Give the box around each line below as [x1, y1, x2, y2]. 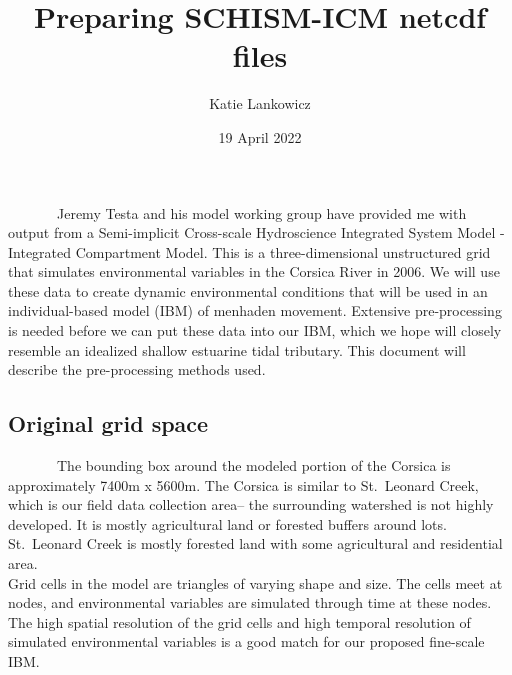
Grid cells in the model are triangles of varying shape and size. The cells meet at [8, 572, 503, 593]
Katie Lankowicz [209, 93, 311, 114]
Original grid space [8, 408, 209, 439]
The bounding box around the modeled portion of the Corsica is [56, 455, 451, 476]
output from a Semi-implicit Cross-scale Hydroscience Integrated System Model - [8, 222, 505, 243]
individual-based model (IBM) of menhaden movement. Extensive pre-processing [8, 300, 502, 321]
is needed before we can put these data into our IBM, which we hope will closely [8, 320, 502, 341]
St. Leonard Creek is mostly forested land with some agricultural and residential [8, 533, 503, 554]
